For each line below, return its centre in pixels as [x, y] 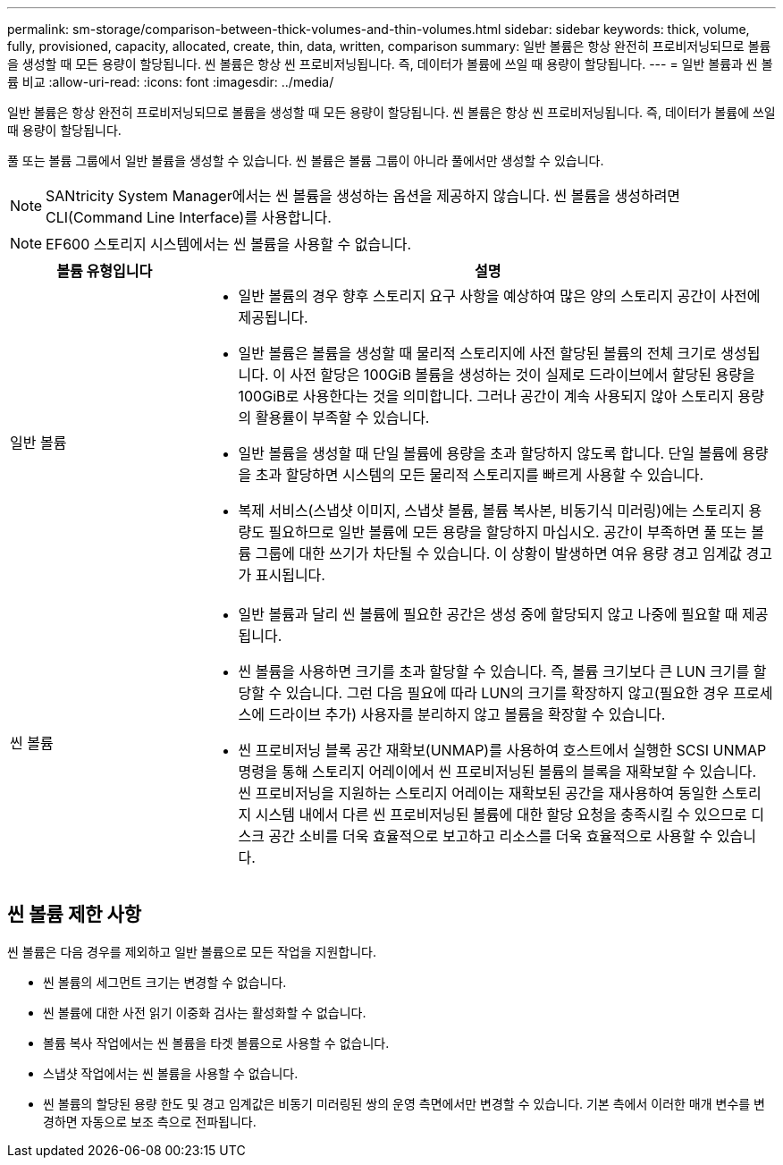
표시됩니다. [290, 575]
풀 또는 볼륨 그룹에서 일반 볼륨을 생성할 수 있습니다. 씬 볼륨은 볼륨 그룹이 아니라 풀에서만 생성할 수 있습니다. [306, 160]
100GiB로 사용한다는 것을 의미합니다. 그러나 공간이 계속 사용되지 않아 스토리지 [486, 396]
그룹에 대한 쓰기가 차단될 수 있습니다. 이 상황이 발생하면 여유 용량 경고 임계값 [499, 553]
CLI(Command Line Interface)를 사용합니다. [189, 217]
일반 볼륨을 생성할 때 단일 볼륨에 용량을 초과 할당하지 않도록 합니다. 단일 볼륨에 [488, 453]
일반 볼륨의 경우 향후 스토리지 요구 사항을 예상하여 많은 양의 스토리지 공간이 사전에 [499, 296]
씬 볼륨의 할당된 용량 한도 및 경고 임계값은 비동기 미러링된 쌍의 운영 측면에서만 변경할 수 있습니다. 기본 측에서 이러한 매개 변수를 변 [404, 1103]
